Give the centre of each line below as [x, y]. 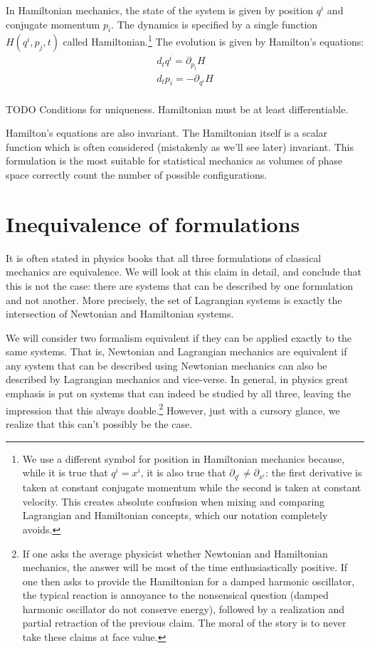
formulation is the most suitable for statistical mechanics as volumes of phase [174, 161]
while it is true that [65, 472]
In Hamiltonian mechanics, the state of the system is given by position [160, 10]
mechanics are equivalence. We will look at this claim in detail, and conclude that [184, 272]
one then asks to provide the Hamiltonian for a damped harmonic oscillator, [189, 581]
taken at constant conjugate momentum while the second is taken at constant [192, 487]
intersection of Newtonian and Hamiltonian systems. [120, 314]
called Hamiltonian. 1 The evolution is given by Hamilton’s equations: [213, 41]
